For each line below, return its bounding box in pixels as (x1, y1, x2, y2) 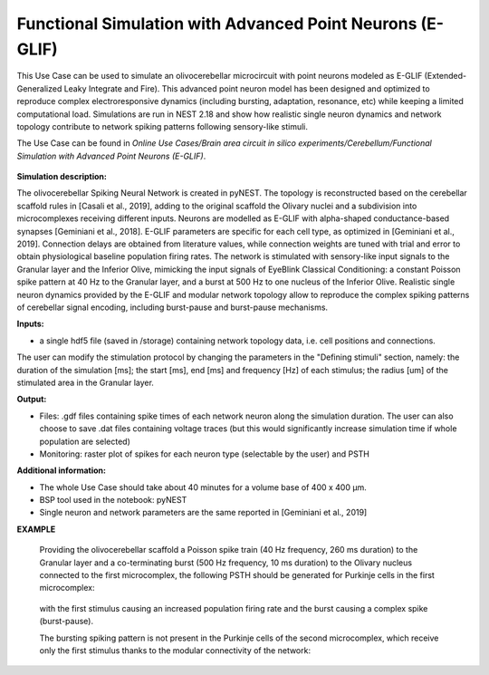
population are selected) (39, 436, 131, 447)
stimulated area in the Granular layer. (16, 377, 154, 388)
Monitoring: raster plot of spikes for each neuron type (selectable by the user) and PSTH (39, 448, 370, 459)
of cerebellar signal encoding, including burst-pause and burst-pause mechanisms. (16, 302, 329, 313)
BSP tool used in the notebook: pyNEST (39, 495, 187, 506)
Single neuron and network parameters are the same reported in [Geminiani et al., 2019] (39, 507, 368, 518)
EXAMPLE (16, 524, 56, 535)
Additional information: (16, 465, 107, 476)
